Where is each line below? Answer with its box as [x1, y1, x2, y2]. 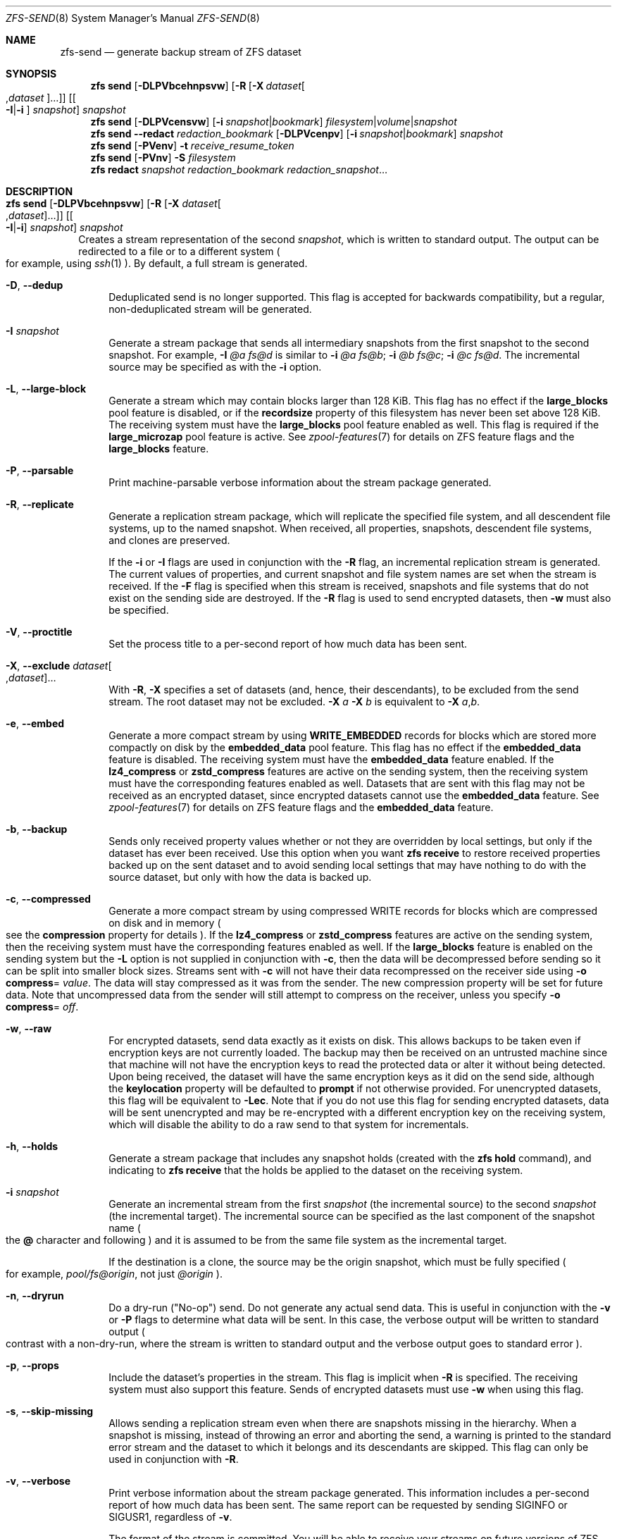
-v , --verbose [6, 1475, 71, 1487]
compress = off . [6, 1001, 79, 1013]
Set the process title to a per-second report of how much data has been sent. [108, 638, 468, 650]
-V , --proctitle [6, 626, 73, 638]
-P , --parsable [6, 464, 74, 476]
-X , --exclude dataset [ [6, 660, 112, 672]
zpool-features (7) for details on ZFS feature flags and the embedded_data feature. [108, 801, 494, 813]
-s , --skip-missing [6, 1405, 94, 1417]
